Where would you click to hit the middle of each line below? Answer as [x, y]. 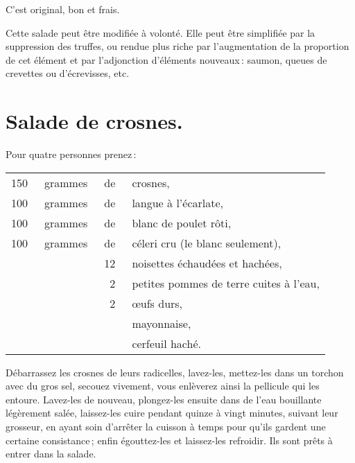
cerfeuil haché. [166, 343]
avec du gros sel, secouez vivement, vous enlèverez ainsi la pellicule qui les [163, 386]
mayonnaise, [162, 323]
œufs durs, [157, 303]
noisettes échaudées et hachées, [207, 263]
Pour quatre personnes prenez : [71, 154]
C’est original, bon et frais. [63, 9]
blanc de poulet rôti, [182, 222]
